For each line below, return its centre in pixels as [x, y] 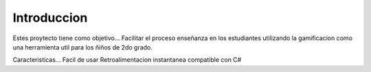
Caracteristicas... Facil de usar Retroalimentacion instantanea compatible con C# [127, 60]
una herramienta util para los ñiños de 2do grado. [82, 47]
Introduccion [50, 18]
